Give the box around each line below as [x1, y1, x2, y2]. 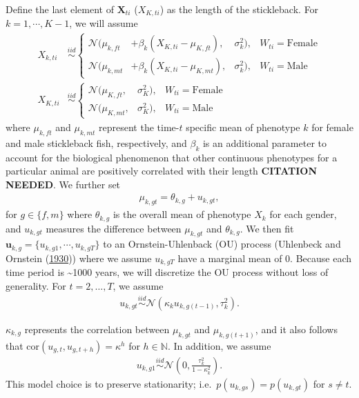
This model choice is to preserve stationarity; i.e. [6, 376, 212, 390]
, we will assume [69, 16, 138, 30]
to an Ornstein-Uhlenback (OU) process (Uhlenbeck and [103, 237, 341, 251]
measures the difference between [46, 221, 182, 235]
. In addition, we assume [167, 338, 271, 352]
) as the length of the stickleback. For [159, 2, 319, 16]
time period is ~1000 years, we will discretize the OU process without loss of [6, 265, 329, 279]
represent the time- [99, 119, 179, 134]
